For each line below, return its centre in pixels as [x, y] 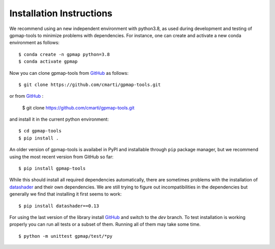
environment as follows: [34, 43]
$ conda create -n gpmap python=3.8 [64, 54]
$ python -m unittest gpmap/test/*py [66, 236]
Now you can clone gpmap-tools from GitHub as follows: [69, 73]
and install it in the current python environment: [59, 119]
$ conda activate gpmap [48, 62]
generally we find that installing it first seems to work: [65, 194]
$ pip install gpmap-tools [52, 169]
